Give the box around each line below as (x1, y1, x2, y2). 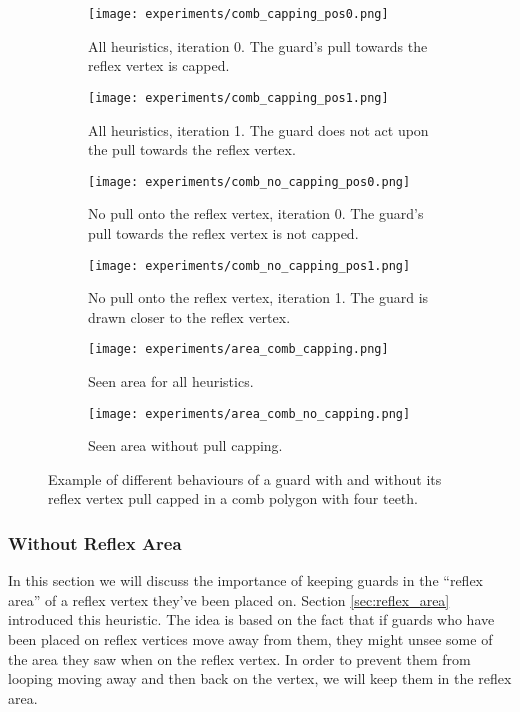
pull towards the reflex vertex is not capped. (88, 222, 359, 243)
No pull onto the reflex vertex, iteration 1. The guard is (88, 287, 429, 308)
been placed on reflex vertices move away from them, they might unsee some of (8, 629, 493, 650)
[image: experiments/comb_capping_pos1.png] (88, 90, 389, 105)
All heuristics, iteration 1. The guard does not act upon (88, 119, 429, 140)
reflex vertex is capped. (88, 55, 230, 76)
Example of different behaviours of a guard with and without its (48, 468, 442, 489)
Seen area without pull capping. (88, 435, 283, 456)
